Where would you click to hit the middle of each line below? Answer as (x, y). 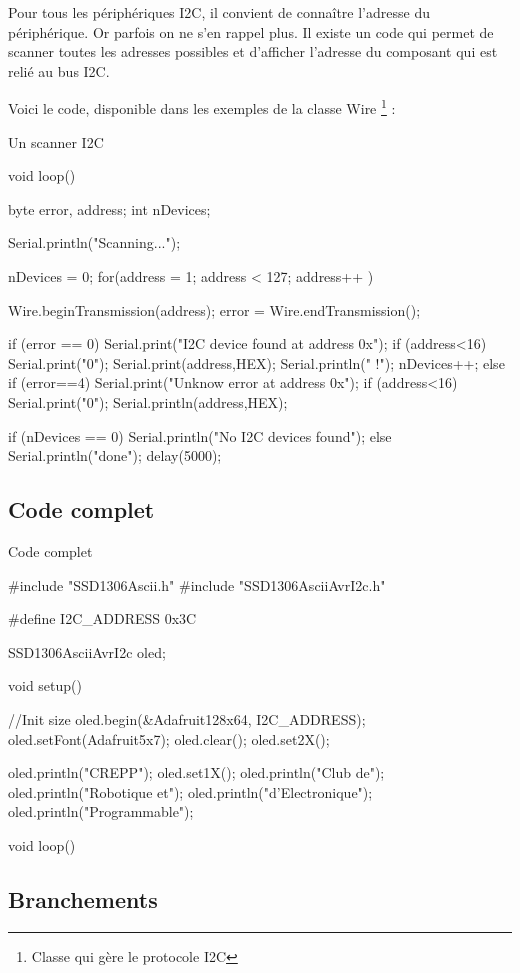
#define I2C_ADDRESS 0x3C (102, 618)
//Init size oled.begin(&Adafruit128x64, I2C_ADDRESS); (187, 718)
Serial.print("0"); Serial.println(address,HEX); (148, 401)
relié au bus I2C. (59, 70)
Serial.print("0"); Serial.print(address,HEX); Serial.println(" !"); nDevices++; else (256, 362)
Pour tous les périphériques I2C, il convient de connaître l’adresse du (219, 12)
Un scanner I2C (56, 141)
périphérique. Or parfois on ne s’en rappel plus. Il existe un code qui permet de (251, 31)
